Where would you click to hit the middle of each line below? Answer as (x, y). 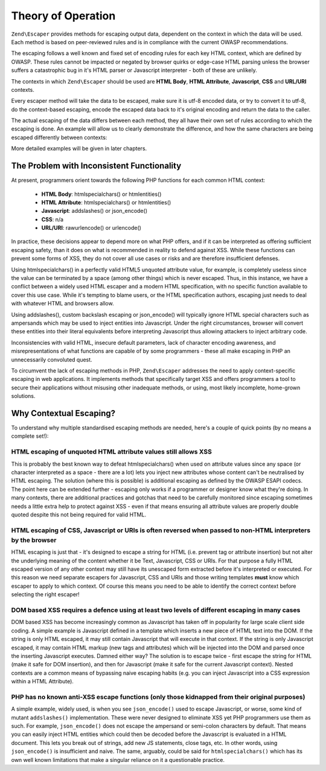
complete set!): (30, 436)
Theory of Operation (63, 16)
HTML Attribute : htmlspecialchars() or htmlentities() (106, 202)
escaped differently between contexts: (59, 137)
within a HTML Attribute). (42, 682)
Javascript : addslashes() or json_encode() (94, 211)
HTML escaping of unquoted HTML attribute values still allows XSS (112, 452)
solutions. (23, 396)
